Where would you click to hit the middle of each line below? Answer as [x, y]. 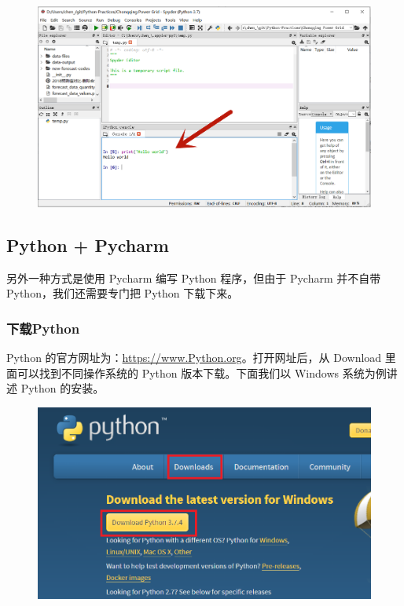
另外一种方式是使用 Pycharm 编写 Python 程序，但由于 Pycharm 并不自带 [194, 277]
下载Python [43, 328]
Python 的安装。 [62, 388]
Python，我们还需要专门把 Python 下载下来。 [123, 293]
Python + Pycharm [88, 245]
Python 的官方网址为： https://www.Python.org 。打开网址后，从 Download [194, 357]
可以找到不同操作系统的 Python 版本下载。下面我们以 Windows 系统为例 [202, 372]
